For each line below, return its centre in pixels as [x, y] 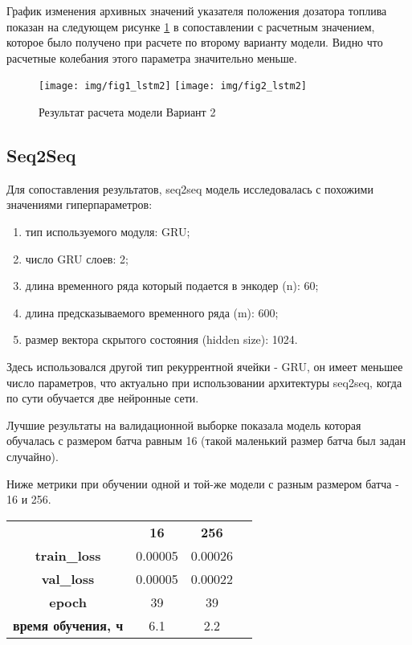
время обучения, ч [68, 625]
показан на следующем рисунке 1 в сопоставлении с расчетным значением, [191, 26]
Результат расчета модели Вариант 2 [127, 112]
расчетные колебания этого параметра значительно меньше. [152, 57]
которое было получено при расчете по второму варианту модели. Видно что [195, 42]
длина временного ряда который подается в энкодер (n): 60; [172, 286]
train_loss [68, 555]
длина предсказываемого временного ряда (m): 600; [152, 312]
